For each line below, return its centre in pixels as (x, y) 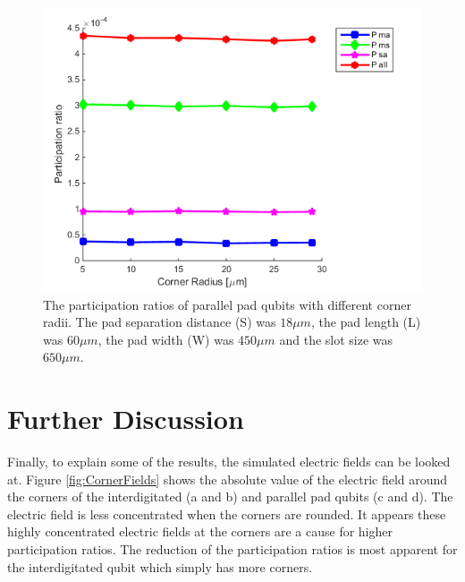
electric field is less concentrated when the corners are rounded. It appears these (227, 514)
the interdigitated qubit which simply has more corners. (160, 566)
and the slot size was (336, 339)
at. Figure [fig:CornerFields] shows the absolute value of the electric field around (228, 479)
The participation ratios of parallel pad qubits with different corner (227, 304)
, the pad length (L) (366, 322)
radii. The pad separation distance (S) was (160, 322)
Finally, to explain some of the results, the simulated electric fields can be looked (229, 462)
